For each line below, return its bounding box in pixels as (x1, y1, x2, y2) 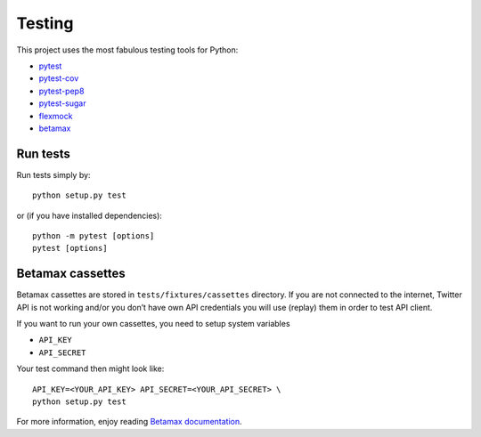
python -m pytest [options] (32, 231, 155, 240)
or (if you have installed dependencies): (16, 210, 162, 221)
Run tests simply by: (16, 169, 91, 180)
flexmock (38, 110, 73, 121)
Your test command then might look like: (16, 363, 165, 374)
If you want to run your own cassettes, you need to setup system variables (16, 319, 290, 329)
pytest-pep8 (38, 85, 85, 96)
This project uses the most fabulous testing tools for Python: (16, 45, 239, 55)
